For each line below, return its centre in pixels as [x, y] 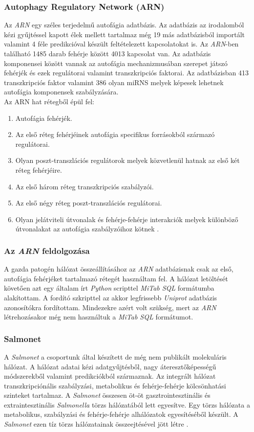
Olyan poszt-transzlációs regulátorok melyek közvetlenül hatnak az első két [127, 160]
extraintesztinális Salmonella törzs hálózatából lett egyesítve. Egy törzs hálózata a [127, 404]
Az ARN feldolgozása [47, 250]
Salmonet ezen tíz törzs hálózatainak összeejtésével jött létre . [96, 424]
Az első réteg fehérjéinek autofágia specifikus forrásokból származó [115, 134]
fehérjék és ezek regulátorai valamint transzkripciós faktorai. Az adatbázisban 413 [127, 73]
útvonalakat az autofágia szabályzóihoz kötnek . [87, 229]
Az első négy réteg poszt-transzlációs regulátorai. [89, 203]
